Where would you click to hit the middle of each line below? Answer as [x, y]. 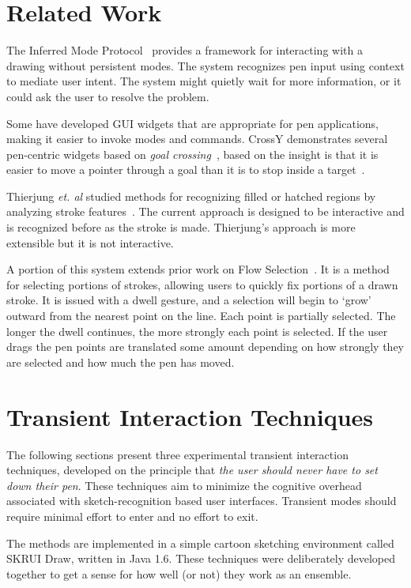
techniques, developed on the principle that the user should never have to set [192, 470]
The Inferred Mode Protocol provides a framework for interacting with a [185, 50]
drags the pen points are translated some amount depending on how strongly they [205, 347]
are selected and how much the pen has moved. [121, 362]
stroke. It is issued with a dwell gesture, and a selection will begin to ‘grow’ [189, 300]
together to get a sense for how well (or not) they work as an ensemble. [179, 573]
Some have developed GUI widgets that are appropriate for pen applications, [192, 123]
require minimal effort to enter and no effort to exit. [132, 516]
